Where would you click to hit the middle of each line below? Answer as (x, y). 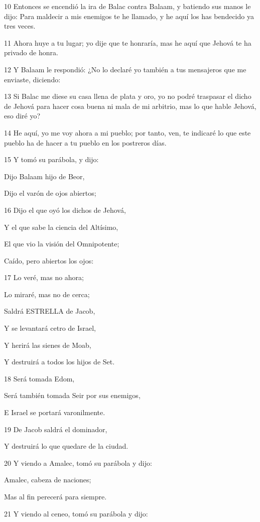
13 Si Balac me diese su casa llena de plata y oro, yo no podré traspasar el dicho (128, 96)
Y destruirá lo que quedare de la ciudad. (66, 446)
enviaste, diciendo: (32, 79)
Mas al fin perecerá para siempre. (55, 496)
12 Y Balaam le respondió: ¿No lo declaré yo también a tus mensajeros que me (125, 69)
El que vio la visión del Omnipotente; (62, 244)
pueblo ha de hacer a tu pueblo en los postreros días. (85, 142)
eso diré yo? (22, 116)
